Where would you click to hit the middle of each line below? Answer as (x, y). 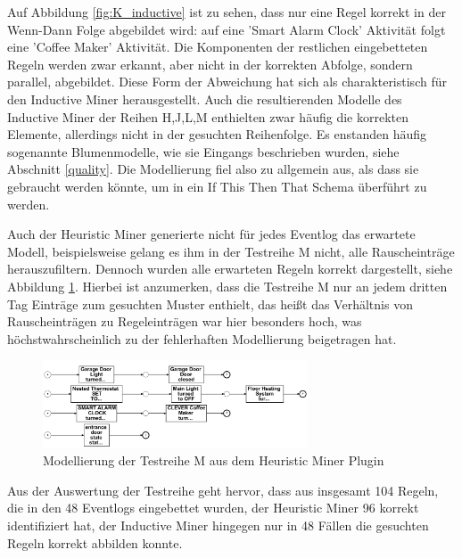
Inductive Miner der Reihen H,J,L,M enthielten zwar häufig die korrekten (208, 116)
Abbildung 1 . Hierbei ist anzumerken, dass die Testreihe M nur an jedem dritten (227, 286)
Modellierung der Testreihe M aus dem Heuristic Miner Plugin (214, 460)
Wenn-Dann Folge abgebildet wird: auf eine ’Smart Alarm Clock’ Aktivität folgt (227, 29)
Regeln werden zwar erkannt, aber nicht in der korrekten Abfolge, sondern (210, 64)
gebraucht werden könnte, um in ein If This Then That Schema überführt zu (217, 186)
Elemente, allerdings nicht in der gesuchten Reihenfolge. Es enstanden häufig (217, 134)
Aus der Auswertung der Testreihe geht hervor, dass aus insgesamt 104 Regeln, (223, 490)
